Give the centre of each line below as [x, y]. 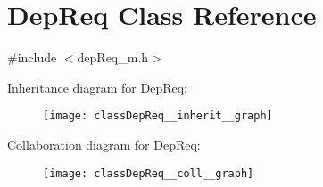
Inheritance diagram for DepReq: [97, 87]
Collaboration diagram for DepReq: [104, 144]
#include [32, 57]
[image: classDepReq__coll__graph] [149, 173]
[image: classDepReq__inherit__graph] [158, 116]
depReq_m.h [113, 57]
